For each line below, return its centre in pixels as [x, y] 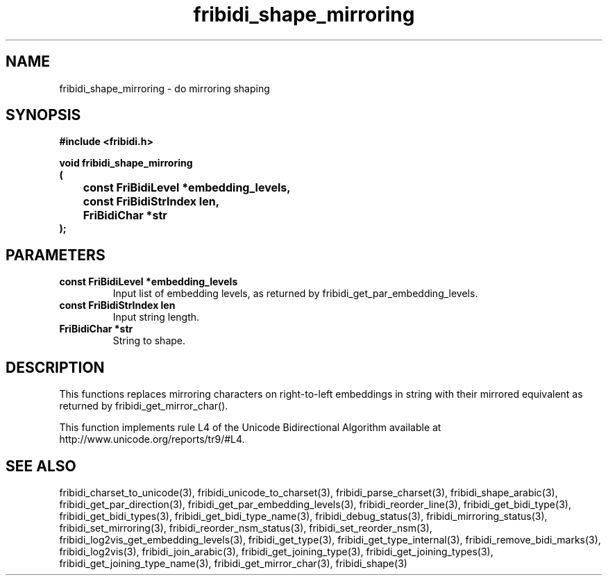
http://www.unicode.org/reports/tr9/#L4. [152, 439]
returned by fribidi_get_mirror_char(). [144, 406]
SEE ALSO [41, 466]
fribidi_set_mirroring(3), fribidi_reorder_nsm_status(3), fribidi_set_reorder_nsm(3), [246, 528]
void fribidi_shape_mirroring [126, 163]
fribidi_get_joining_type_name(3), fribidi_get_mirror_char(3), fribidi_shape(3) [233, 563]
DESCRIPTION [55, 367]
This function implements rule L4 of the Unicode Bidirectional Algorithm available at [250, 428]
